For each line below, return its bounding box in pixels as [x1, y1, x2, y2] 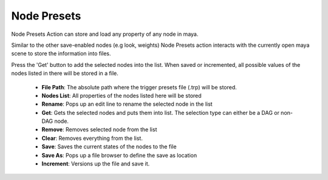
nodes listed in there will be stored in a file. [11, 70, 118, 77]
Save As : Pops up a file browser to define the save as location [41, 151, 197, 159]
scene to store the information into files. [11, 50, 112, 57]
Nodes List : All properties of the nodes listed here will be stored [41, 92, 202, 99]
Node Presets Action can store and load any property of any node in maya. [11, 30, 199, 38]
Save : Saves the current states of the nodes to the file [41, 143, 177, 150]
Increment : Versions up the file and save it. [41, 160, 150, 167]
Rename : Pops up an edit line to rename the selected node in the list [41, 100, 213, 108]
